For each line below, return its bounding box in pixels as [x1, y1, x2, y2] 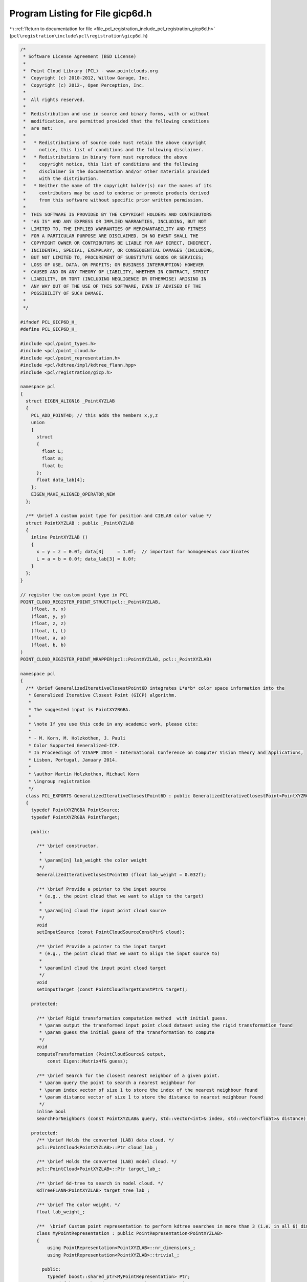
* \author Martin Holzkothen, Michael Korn [28, 771, 139, 777]
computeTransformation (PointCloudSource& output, [36, 1051, 166, 1057]
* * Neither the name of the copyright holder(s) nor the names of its [23, 183, 212, 189]
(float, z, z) [31, 620, 67, 627]
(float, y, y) [31, 613, 67, 619]
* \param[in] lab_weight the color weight [39, 857, 147, 864]
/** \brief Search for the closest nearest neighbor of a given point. [36, 1072, 220, 1078]
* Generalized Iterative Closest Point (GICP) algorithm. [28, 692, 177, 698]
